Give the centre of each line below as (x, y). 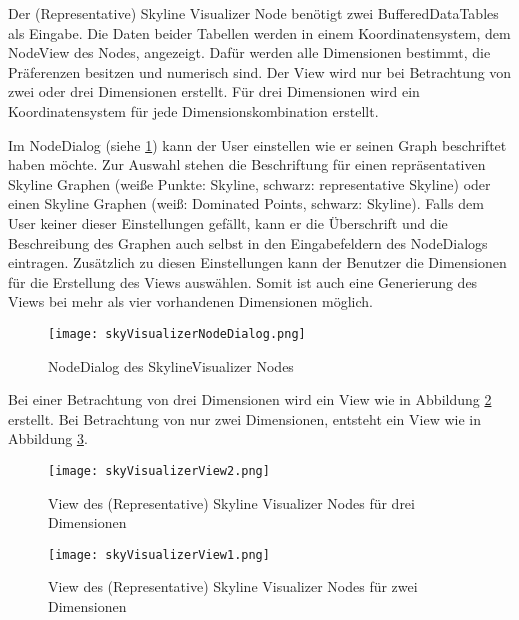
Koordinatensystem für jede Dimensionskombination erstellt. (193, 110)
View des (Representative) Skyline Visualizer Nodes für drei (231, 502)
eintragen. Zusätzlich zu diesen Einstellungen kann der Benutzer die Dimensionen (257, 262)
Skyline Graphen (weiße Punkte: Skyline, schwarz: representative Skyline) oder (249, 183)
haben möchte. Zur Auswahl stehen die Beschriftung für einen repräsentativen (247, 164)
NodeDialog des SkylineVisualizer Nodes (171, 365)
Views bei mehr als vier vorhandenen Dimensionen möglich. (190, 301)
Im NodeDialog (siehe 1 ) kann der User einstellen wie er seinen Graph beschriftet (257, 144)
